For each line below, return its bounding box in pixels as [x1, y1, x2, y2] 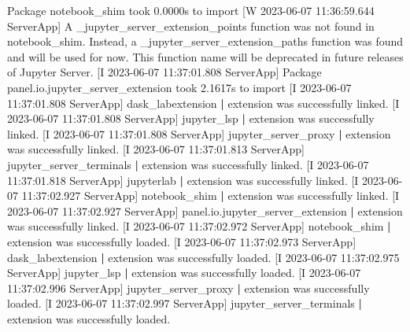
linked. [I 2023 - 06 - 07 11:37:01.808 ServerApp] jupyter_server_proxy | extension [7, 125, 391, 142]
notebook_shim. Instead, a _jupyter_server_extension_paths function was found [7, 33, 404, 50]
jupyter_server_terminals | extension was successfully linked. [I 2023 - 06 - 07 [7, 156, 369, 172]
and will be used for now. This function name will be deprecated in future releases [7, 48, 404, 65]
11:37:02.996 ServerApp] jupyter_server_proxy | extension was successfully [7, 279, 370, 296]
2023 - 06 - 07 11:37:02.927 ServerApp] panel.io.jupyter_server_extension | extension [7, 202, 403, 219]
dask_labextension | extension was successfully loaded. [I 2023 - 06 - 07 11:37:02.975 [7, 249, 400, 265]
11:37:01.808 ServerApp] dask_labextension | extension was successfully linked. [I [7, 94, 400, 111]
